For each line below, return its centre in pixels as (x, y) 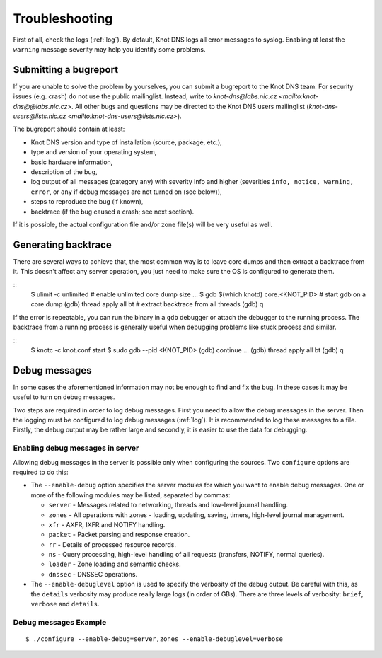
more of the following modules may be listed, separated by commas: (131, 495)
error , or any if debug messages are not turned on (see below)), (126, 192)
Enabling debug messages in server (76, 448)
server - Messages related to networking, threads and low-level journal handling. (168, 505)
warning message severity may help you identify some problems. (109, 49)
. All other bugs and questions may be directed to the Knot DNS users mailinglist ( (190, 106)
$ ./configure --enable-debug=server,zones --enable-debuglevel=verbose (154, 639)
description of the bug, (64, 172)
